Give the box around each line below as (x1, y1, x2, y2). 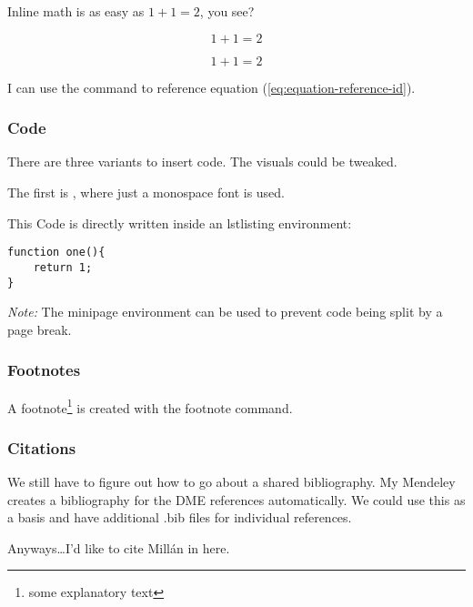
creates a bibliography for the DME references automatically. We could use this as (7, 490, 466, 509)
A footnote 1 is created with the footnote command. (7, 395, 293, 417)
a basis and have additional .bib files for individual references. (7, 508, 352, 527)
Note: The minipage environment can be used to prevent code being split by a (7, 302, 443, 321)
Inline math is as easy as (7, 2, 145, 20)
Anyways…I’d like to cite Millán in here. (7, 538, 230, 557)
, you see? (199, 2, 255, 20)
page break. (7, 319, 72, 339)
